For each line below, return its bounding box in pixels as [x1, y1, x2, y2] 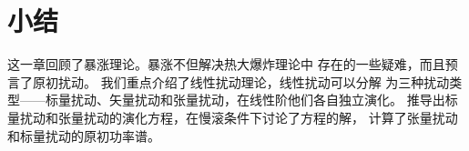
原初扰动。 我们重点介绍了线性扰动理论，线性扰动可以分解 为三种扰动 [32, 72, 450, 91]
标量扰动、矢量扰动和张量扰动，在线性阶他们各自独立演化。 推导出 [45, 90, 445, 109]
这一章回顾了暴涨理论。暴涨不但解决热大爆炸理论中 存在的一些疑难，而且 [7, 55, 445, 74]
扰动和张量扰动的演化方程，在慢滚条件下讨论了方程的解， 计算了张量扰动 [19, 107, 458, 126]
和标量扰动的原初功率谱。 [7, 126, 160, 145]
